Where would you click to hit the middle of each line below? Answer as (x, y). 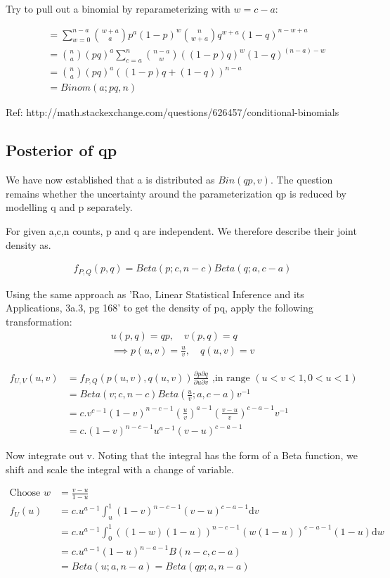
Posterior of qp (61, 150)
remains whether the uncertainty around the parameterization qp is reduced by (176, 193)
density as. (28, 244)
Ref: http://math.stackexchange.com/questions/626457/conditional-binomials (173, 112)
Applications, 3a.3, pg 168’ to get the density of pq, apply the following (160, 308)
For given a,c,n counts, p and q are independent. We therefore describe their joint (181, 231)
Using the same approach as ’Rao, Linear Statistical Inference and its (155, 294)
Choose (25, 493)
